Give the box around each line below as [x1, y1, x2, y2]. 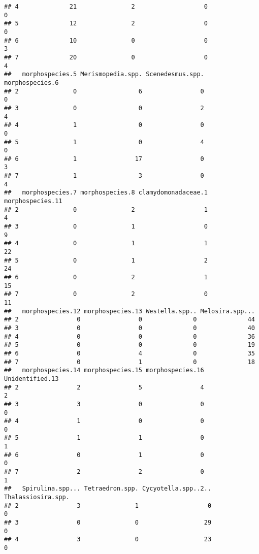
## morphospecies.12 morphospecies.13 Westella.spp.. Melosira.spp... [4, 307, 255, 315]
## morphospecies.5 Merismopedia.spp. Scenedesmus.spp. [4, 71, 204, 78]
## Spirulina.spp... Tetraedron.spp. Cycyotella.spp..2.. [4, 485, 212, 493]
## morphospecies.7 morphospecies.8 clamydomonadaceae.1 [4, 189, 208, 197]
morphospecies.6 [4, 79, 59, 86]
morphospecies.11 [4, 198, 62, 205]
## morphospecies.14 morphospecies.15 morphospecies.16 [4, 367, 204, 374]
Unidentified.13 [4, 375, 59, 382]
